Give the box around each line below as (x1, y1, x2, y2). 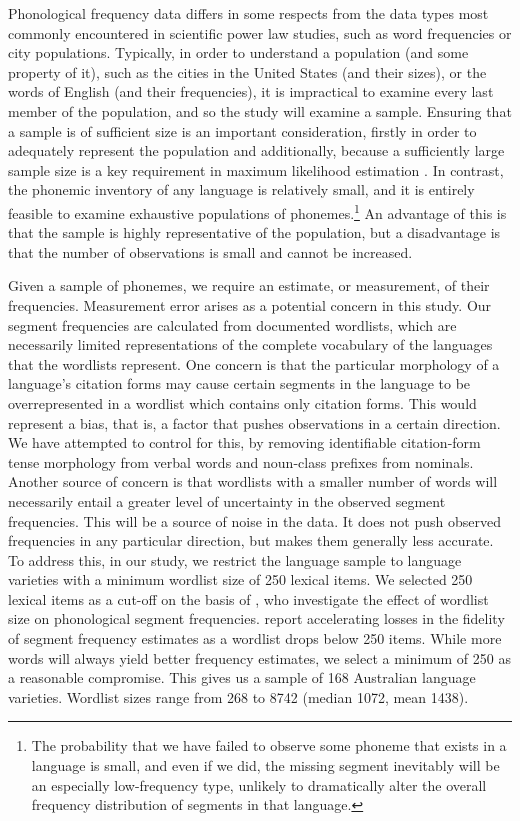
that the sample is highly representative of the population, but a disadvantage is (8, 222, 501, 243)
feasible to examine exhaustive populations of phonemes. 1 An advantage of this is (8, 199, 507, 223)
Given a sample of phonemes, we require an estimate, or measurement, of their (8, 275, 490, 296)
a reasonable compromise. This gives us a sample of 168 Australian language (8, 667, 476, 688)
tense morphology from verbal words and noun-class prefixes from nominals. (8, 451, 474, 472)
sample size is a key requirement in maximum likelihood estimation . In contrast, (8, 159, 504, 180)
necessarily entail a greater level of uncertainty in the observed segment (8, 490, 446, 511)
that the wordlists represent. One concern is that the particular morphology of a (8, 353, 500, 374)
